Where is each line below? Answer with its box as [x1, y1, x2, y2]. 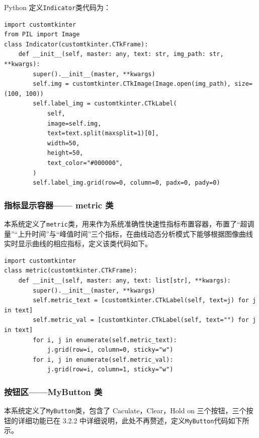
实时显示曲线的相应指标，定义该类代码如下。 [4, 238, 152, 249]
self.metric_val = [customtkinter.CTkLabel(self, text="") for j [33, 316, 256, 324]
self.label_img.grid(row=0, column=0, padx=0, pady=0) [33, 179, 220, 187]
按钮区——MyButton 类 [4, 385, 103, 398]
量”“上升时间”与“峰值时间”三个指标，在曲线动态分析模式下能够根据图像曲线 [4, 228, 253, 239]
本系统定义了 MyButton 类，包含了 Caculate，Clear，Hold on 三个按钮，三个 [4, 405, 246, 416]
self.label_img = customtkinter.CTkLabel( [33, 100, 177, 107]
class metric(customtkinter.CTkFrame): [4, 267, 137, 275]
